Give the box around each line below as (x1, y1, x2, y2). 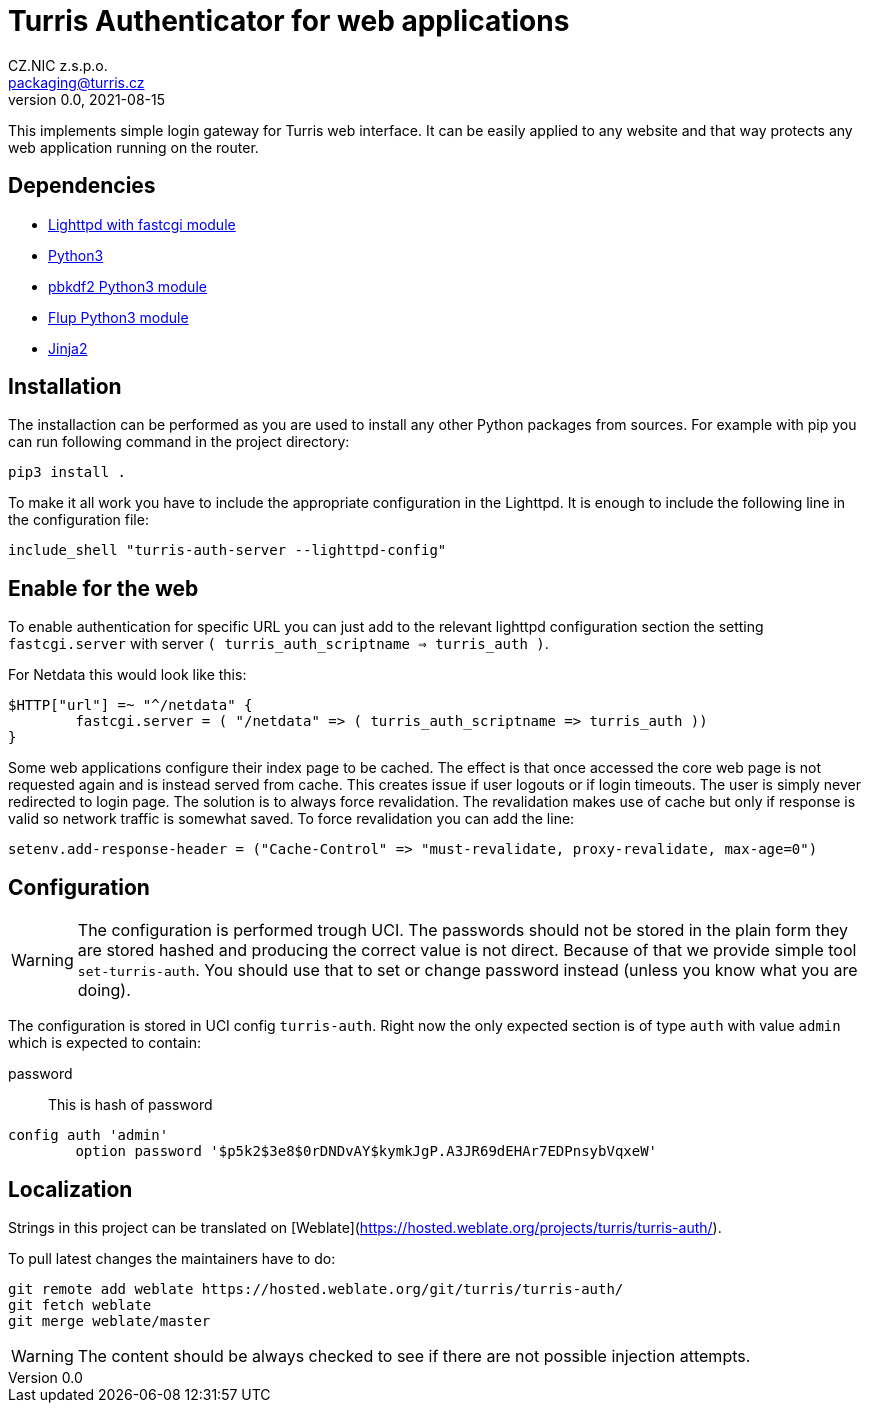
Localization (8, 1176, 133, 1202)
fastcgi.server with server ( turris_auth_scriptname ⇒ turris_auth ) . (8, 635, 549, 653)
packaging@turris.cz (8, 73, 145, 91)
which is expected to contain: (8, 1034, 202, 1052)
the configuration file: (8, 511, 149, 529)
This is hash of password (48, 1096, 213, 1114)
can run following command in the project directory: (8, 433, 350, 451)
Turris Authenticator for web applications (8, 4, 570, 38)
